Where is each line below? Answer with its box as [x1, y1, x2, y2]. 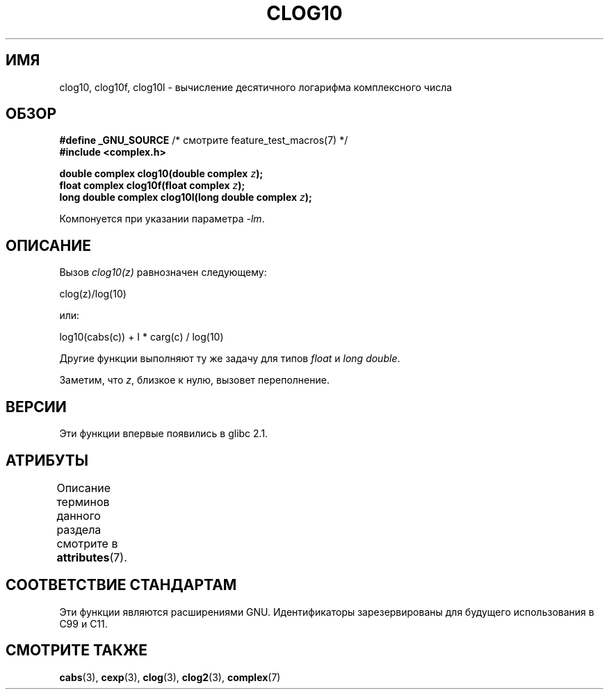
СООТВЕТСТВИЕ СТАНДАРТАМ [6, 576, 237, 594]
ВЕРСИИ [6, 398, 67, 416]
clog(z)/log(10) [59, 288, 127, 300]
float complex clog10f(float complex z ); [59, 179, 245, 192]
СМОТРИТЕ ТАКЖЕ [6, 641, 148, 660]
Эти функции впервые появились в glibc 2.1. [59, 427, 268, 440]
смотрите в [56, 536, 118, 550]
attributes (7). [56, 550, 127, 564]
